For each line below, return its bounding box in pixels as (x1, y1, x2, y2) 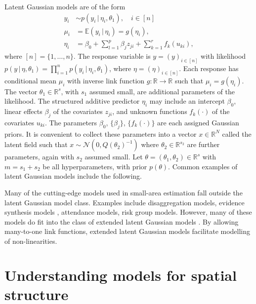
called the (222, 128, 252, 139)
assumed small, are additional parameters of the (89, 86, 235, 96)
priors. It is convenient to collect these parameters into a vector (4, 128, 197, 139)
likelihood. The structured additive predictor (4, 96, 140, 106)
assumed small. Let (85, 152, 143, 162)
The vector (4, 86, 38, 96)
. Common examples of (168, 161, 238, 171)
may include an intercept (149, 96, 225, 106)
